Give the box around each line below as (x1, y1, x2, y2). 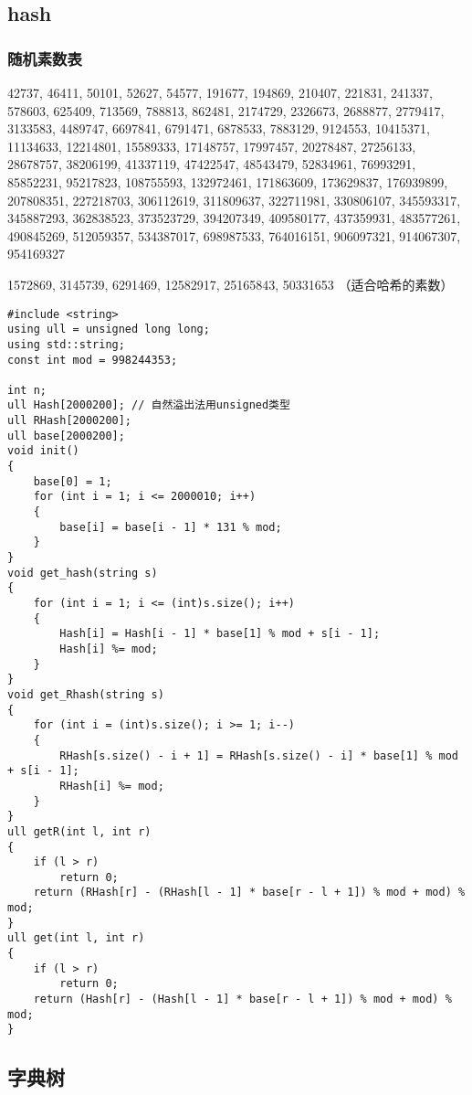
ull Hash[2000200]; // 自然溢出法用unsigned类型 (7, 399, 290, 412)
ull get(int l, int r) (7, 931, 145, 945)
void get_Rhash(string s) (7, 687, 164, 701)
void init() (7, 444, 79, 458)
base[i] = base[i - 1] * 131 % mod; (59, 520, 282, 534)
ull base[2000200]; (7, 429, 125, 442)
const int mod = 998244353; (7, 353, 178, 367)
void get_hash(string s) (7, 566, 158, 579)
